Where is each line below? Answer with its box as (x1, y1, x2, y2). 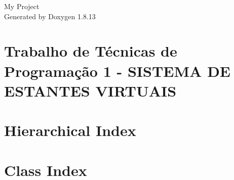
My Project (4, 1, 40, 11)
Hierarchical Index (4, 120, 136, 141)
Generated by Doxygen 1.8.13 (4, 11, 96, 21)
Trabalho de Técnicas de (4, 40, 177, 61)
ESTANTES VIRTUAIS (4, 80, 177, 101)
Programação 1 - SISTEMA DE (4, 60, 230, 81)
